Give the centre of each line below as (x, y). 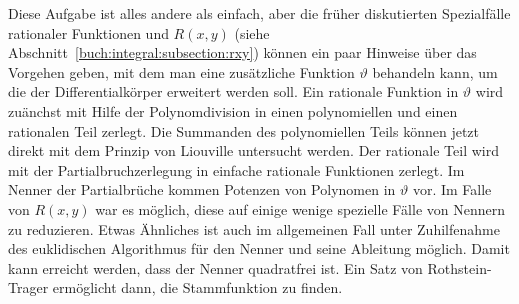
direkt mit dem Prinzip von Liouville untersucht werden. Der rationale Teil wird (253, 150)
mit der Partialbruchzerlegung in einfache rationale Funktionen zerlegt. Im (236, 169)
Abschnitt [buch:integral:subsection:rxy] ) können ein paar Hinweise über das (242, 52)
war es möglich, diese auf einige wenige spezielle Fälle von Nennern (300, 208)
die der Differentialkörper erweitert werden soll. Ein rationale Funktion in (233, 91)
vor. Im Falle (452, 189)
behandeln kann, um (435, 71)
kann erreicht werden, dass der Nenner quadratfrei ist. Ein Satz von (215, 267)
